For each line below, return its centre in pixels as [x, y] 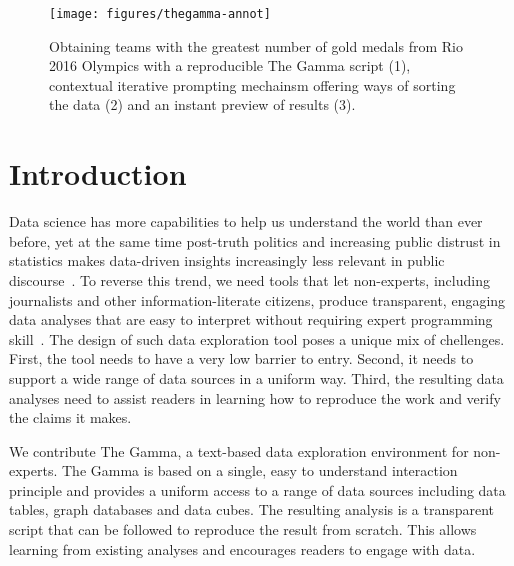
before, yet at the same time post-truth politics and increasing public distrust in [255, 240]
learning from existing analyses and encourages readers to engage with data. [242, 548]
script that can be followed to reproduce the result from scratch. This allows [243, 529]
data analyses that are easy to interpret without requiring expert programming [251, 319]
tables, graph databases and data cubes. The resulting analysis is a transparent [252, 509]
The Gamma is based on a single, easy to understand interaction [260, 470]
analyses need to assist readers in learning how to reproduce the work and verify [255, 397]
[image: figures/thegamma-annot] [160, 14]
